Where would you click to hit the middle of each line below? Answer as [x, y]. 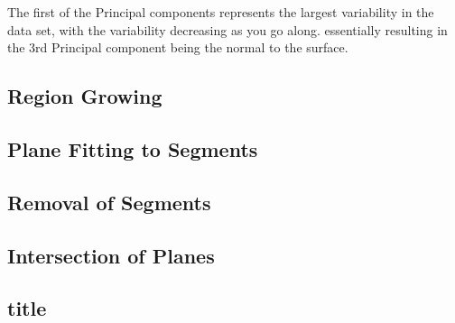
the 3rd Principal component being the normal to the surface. [178, 47]
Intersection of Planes [111, 255]
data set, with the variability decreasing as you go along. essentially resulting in [227, 29]
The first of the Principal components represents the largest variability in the [221, 12]
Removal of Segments [109, 202]
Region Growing [85, 96]
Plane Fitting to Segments [133, 148]
